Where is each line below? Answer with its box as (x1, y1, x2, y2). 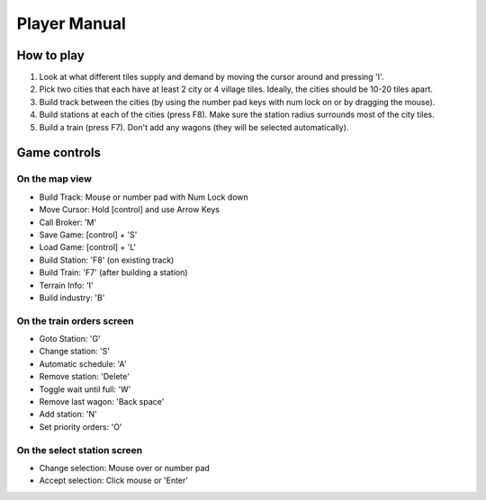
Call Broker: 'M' (39, 217, 97, 228)
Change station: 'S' (39, 346, 111, 357)
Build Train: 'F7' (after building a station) (39, 267, 188, 278)
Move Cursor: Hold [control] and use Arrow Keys (39, 204, 220, 215)
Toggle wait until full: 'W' (39, 383, 131, 395)
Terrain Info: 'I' (39, 280, 94, 290)
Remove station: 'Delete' (39, 371, 130, 382)
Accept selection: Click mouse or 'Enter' (39, 475, 189, 486)
